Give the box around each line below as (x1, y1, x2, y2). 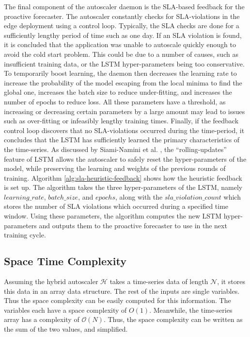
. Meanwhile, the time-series (149, 304, 233, 315)
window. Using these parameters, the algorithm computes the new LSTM (4, 211, 221, 221)
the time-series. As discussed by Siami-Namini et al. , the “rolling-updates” (4, 144, 227, 154)
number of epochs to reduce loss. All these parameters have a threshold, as (4, 96, 226, 106)
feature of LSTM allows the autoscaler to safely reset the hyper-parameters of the (4, 153, 247, 164)
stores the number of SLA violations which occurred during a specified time (4, 201, 229, 211)
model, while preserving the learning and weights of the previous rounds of (4, 163, 226, 173)
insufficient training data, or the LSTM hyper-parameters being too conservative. (4, 58, 245, 68)
